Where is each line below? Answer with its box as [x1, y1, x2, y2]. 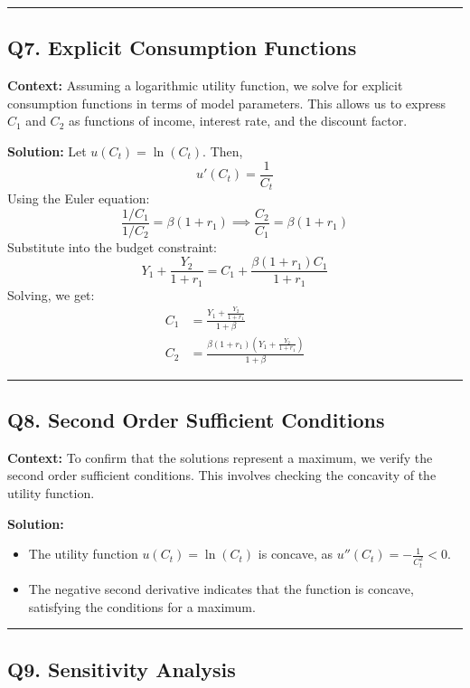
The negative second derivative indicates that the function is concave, [28, 580, 414, 598]
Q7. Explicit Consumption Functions [7, 33, 357, 61]
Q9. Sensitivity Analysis [7, 655, 236, 683]
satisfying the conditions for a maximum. [28, 597, 256, 616]
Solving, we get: [7, 285, 95, 304]
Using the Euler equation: [7, 189, 150, 208]
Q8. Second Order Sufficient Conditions [7, 405, 385, 433]
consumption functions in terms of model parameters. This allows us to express [7, 93, 446, 112]
